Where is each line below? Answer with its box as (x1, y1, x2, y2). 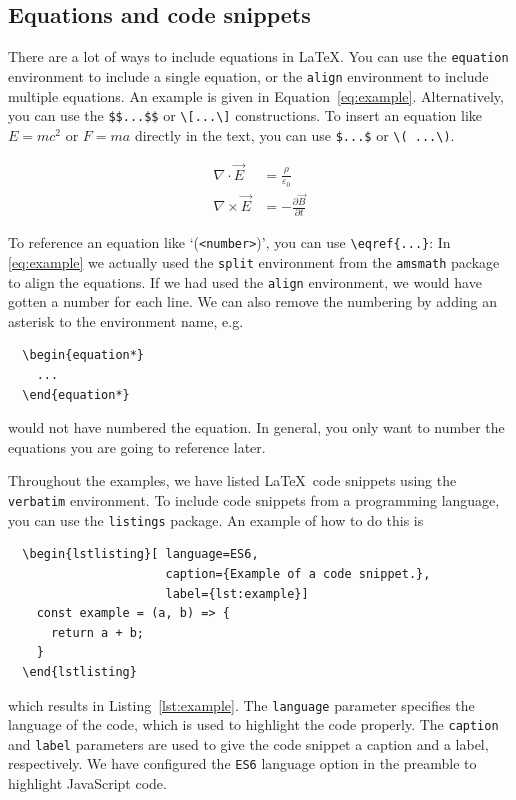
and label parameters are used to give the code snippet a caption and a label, (8, 733, 489, 754)
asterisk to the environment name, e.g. (8, 310, 244, 331)
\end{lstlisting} (22, 664, 137, 679)
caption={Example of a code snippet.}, (165, 566, 431, 581)
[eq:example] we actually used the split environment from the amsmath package (8, 251, 500, 272)
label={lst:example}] (165, 586, 309, 601)
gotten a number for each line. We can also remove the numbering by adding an (8, 291, 498, 312)
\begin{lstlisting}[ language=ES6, (22, 547, 259, 562)
